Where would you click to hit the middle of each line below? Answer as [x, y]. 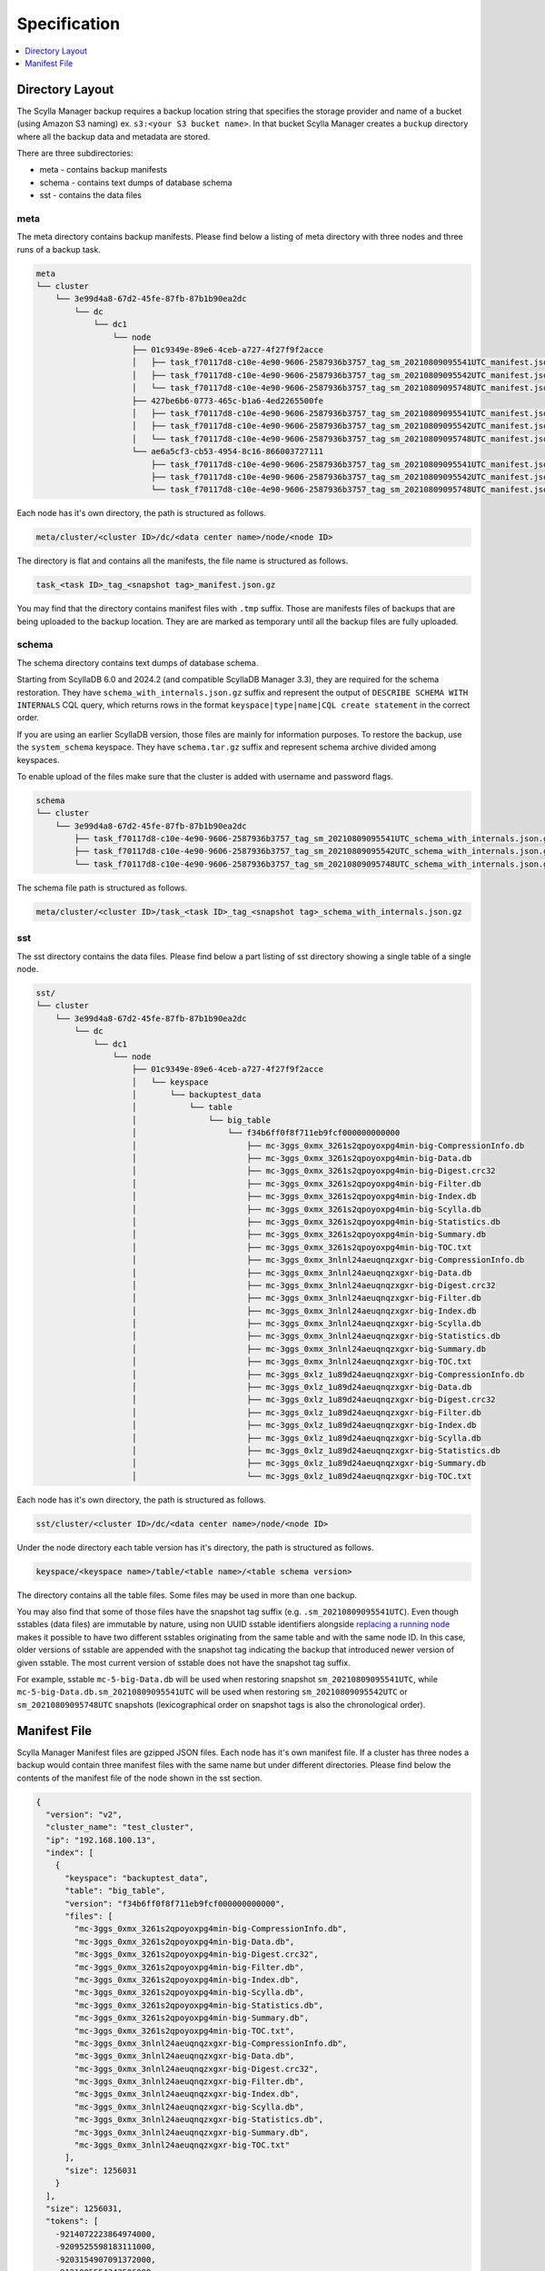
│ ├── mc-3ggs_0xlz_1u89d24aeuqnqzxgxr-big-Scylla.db [307, 1438]
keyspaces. [38, 759]
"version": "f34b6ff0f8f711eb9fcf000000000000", [175, 1904]
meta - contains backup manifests [104, 170]
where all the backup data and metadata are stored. [114, 136]
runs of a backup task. [59, 249]
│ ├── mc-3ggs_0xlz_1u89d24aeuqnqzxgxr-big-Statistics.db [317, 1450]
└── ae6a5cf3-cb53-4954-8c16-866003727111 [228, 451]
